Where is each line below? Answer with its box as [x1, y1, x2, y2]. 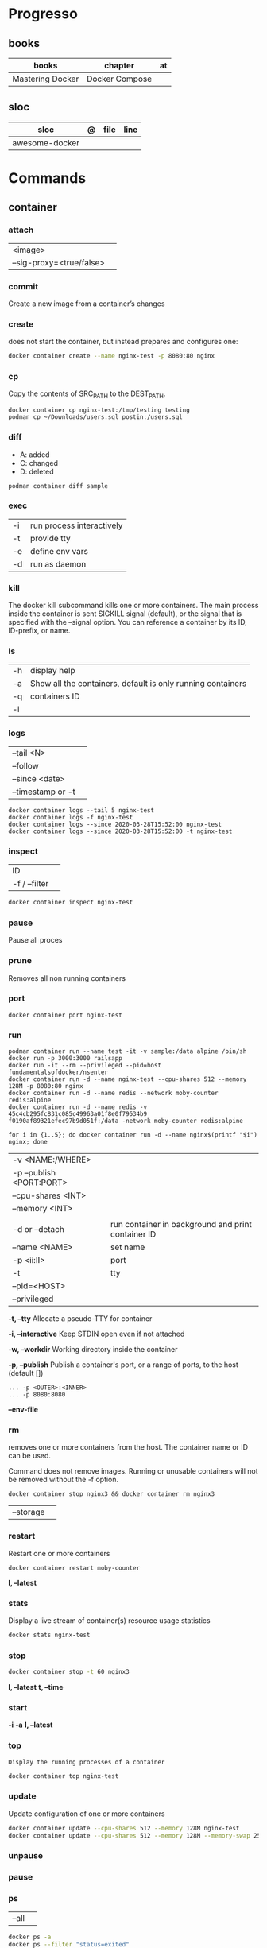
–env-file [8, 1404, 38, 1415]
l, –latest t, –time [8, 1683, 64, 1692]
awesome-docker [12, 137, 80, 148]
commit [8, 281, 38, 292]
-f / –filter [12, 878, 49, 889]
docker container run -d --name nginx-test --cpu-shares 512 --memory [8, 1075, 247, 1083]
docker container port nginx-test [8, 1011, 123, 1019]
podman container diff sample [8, 482, 109, 490]
